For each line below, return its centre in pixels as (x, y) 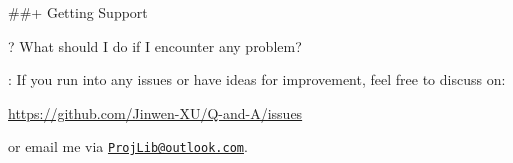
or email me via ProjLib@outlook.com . (128, 146)
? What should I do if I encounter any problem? (155, 45)
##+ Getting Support (78, 12)
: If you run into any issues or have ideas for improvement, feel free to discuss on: (257, 79)
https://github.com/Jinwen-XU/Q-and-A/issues (155, 112)
